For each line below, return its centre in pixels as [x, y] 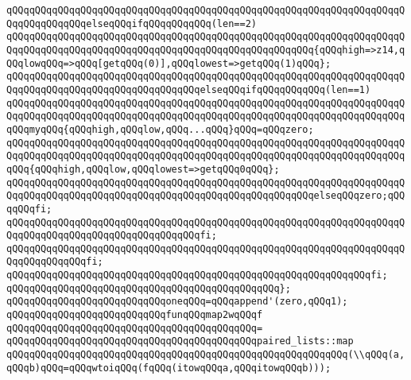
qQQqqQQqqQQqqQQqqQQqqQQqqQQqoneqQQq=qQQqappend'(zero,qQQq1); [177, 302]
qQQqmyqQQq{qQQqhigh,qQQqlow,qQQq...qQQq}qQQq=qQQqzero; [160, 129]
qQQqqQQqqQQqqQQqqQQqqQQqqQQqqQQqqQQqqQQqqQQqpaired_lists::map [180, 341]
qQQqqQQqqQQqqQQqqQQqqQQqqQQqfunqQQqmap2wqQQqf [135, 315]
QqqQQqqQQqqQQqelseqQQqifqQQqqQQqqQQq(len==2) [132, 23]
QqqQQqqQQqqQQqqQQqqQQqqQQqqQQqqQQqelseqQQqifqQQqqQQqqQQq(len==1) [189, 89]
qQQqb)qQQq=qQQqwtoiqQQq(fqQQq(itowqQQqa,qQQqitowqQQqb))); [169, 368]
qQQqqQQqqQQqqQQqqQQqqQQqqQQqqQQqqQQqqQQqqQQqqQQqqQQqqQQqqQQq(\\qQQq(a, [206, 355]
